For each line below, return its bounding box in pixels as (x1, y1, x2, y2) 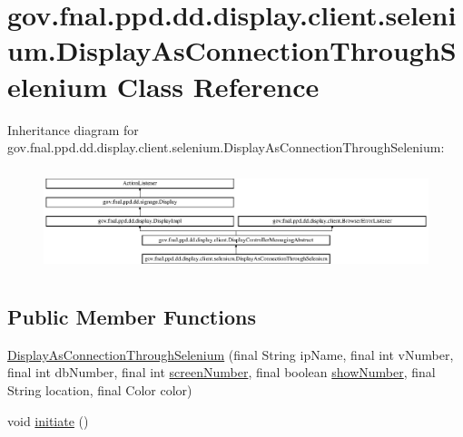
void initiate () (7, 411, 89, 430)
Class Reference (116, 67, 320, 104)
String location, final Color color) (7, 380, 192, 399)
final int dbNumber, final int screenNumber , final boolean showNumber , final (7, 363, 436, 382)
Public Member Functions (7, 302, 256, 330)
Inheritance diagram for (7, 120, 139, 139)
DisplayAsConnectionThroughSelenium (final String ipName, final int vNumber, (7, 345, 454, 364)
